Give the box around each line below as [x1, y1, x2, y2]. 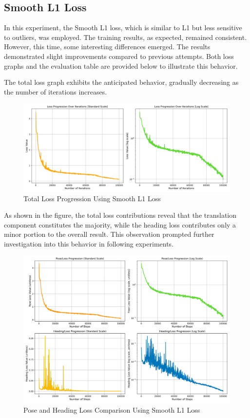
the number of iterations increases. [4, 86, 107, 96]
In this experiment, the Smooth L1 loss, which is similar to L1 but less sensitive [4, 22, 242, 33]
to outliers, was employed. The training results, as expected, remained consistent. [4, 32, 247, 42]
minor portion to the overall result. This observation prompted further [4, 229, 214, 239]
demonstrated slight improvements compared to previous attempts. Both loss [4, 51, 234, 61]
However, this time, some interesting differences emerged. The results [4, 41, 211, 52]
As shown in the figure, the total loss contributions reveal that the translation [4, 209, 237, 220]
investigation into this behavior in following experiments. [4, 238, 174, 248]
